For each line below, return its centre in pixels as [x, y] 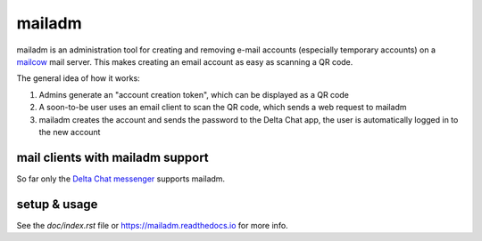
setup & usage [57, 204]
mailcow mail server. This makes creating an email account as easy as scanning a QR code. [185, 61]
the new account [70, 132]
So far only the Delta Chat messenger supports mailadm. [121, 179]
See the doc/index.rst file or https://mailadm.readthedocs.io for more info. [153, 225]
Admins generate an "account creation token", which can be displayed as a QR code [194, 94]
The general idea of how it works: [78, 78]
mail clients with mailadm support [112, 157]
